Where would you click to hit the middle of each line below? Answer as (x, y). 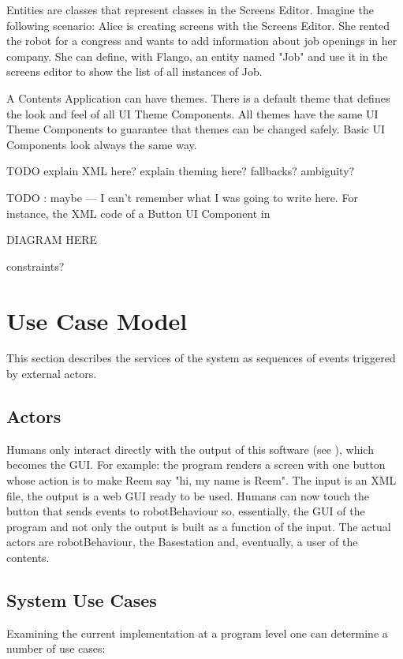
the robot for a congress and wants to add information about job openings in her (202, 41)
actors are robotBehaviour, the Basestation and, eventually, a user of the (182, 542)
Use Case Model (97, 320)
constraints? (35, 266)
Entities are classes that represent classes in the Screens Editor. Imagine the (190, 9)
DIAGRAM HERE (52, 240)
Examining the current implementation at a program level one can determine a (197, 633)
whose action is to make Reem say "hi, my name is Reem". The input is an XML (201, 480)
